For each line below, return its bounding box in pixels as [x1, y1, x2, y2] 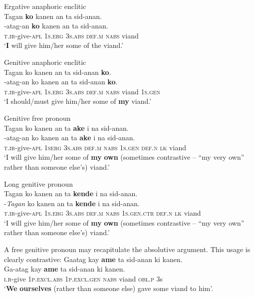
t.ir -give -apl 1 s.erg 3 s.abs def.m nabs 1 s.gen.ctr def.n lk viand [4, 208, 201, 218]
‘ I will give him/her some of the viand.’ [4, 40, 124, 50]
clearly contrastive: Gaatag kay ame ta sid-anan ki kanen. [4, 254, 183, 264]
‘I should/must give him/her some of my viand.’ [4, 96, 152, 106]
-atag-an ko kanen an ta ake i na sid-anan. [4, 132, 135, 143]
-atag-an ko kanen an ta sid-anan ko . [4, 76, 118, 87]
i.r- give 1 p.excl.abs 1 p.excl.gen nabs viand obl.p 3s [4, 273, 163, 284]
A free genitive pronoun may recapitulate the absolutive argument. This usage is [4, 244, 251, 255]
